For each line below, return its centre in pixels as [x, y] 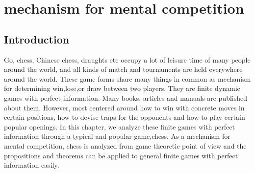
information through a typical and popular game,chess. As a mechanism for [117, 136]
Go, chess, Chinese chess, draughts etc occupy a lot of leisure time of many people [127, 59]
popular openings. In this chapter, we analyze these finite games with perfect [119, 126]
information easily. [32, 165]
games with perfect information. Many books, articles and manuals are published [126, 97]
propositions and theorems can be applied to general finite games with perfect [121, 155]
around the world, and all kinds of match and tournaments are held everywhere [123, 69]
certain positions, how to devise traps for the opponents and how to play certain [125, 117]
